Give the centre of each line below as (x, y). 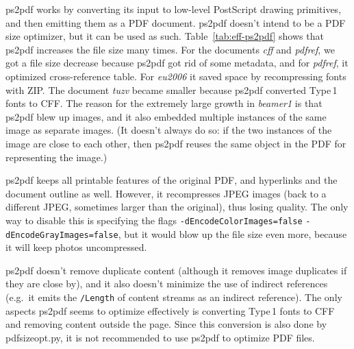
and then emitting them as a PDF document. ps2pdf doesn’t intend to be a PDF (176, 22)
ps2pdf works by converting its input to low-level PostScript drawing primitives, (174, 9)
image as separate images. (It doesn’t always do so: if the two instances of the (169, 130)
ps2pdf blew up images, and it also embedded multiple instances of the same (166, 116)
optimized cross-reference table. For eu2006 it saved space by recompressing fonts (176, 76)
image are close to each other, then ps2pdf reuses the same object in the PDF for (176, 143)
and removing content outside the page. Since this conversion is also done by (166, 324)
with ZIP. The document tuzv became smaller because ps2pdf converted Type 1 (172, 89)
